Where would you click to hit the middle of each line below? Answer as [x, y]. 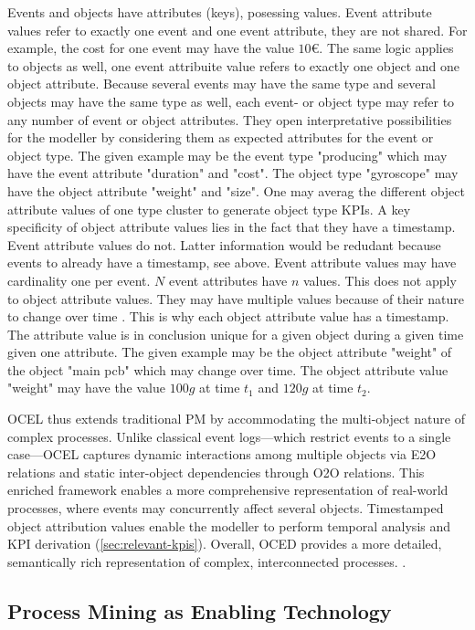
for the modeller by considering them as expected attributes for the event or [221, 137]
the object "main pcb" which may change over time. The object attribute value [228, 369]
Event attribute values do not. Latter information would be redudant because [224, 244]
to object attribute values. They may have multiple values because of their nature [236, 298]
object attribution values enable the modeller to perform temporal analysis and [229, 525]
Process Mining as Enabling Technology [200, 610]
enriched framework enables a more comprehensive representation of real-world [228, 490]
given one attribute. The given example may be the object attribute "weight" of [230, 352]
